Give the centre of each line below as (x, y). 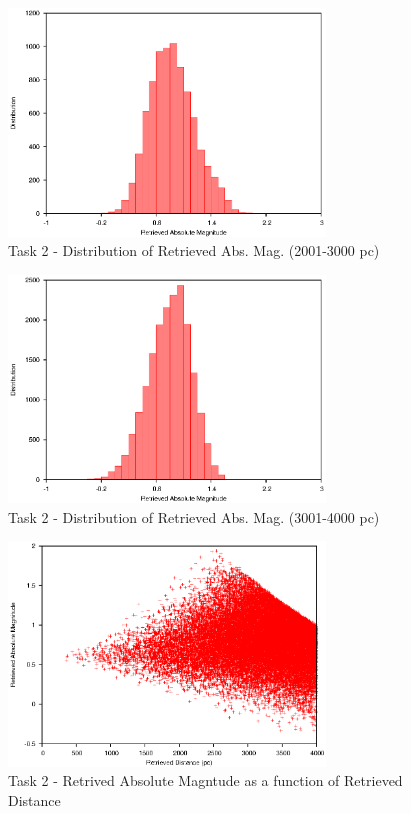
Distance (34, 799)
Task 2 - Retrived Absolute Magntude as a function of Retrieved (205, 780)
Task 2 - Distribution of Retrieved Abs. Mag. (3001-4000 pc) (194, 516)
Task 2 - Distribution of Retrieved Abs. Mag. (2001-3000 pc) (194, 250)
